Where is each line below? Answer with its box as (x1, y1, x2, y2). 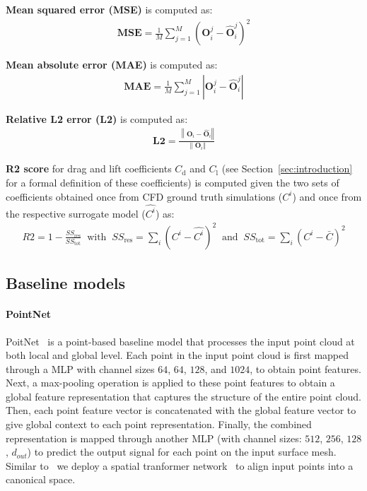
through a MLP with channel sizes (6, 361, 155, 376)
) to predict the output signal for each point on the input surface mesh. (27, 444, 337, 459)
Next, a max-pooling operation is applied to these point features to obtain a (6, 375, 335, 390)
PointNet (6, 307, 52, 321)
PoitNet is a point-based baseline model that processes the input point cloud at (6, 333, 355, 348)
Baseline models (6, 272, 126, 294)
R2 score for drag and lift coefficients (6, 161, 172, 176)
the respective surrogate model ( (6, 206, 146, 220)
